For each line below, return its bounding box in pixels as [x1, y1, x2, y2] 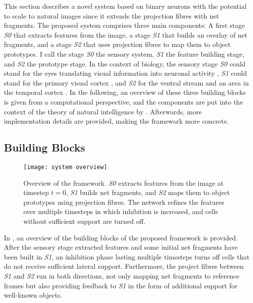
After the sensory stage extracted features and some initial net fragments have [4, 242, 238, 252]
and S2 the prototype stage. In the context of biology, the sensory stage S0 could [4, 58, 246, 68]
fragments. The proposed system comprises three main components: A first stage [4, 20, 245, 30]
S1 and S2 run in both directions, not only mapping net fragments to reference [4, 270, 239, 281]
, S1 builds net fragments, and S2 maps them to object [66, 187, 230, 197]
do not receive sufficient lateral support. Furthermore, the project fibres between [4, 261, 244, 271]
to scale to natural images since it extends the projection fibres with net [4, 10, 219, 21]
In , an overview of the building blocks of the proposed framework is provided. [4, 232, 238, 242]
